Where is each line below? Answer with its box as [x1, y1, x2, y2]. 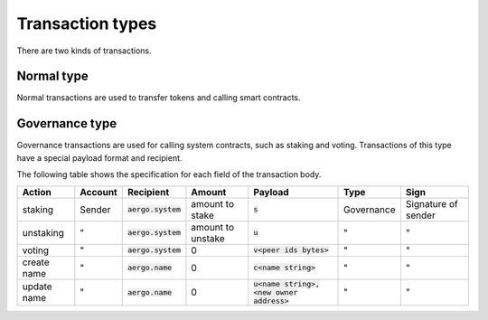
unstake [191, 231, 225, 244]
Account [80, 185, 117, 198]
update [22, 280, 53, 293]
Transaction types [16, 14, 157, 33]
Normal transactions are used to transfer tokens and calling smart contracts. [16, 92, 302, 103]
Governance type [16, 116, 117, 131]
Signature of [405, 197, 458, 210]
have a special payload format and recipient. [16, 152, 183, 163]
